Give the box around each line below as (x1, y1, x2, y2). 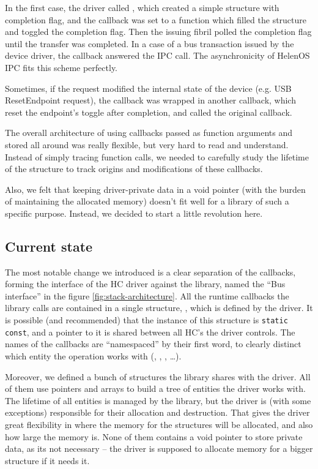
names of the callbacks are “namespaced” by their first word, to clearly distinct (5, 337, 301, 350)
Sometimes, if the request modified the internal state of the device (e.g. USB (5, 81, 292, 94)
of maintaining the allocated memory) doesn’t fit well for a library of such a (5, 195, 289, 208)
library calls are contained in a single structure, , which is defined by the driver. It (5, 301, 313, 314)
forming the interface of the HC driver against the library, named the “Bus (5, 277, 286, 290)
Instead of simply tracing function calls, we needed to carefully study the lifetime (5, 150, 309, 163)
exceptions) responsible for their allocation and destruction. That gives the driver (5, 406, 310, 419)
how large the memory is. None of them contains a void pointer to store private (5, 430, 303, 443)
